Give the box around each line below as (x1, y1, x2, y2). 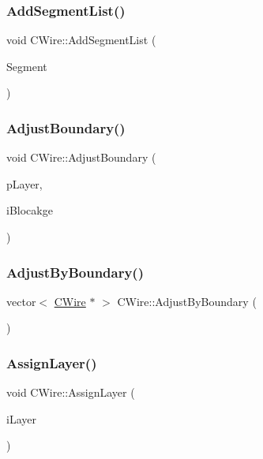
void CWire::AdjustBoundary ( (6, 149, 156, 166)
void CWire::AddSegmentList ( (6, 32, 156, 48)
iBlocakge (6, 202, 53, 218)
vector (6, 293, 36, 309)
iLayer (6, 410, 36, 427)
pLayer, (6, 175, 43, 192)
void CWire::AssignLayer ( (6, 384, 135, 401)
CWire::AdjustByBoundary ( (117, 293, 257, 309)
